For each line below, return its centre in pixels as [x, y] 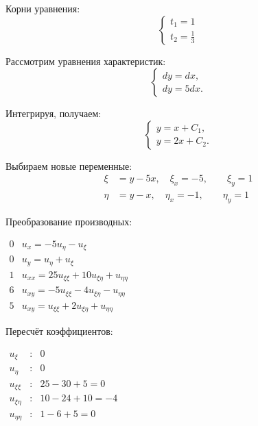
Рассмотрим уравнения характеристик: [86, 61]
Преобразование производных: [69, 222]
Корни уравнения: [43, 8]
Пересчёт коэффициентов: [59, 331]
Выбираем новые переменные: [69, 165]
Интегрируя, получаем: [54, 113]
